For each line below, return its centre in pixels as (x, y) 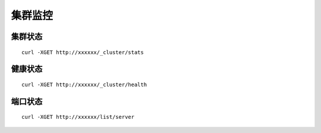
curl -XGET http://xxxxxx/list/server (78, 117)
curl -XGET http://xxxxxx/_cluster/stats (83, 52)
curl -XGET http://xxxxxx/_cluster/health (84, 84)
